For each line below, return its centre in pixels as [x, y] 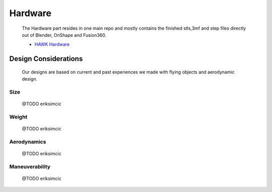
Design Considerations [46, 59]
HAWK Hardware [52, 44]
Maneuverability [30, 166]
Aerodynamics [28, 142]
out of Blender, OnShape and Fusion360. [64, 35]
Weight [18, 117]
